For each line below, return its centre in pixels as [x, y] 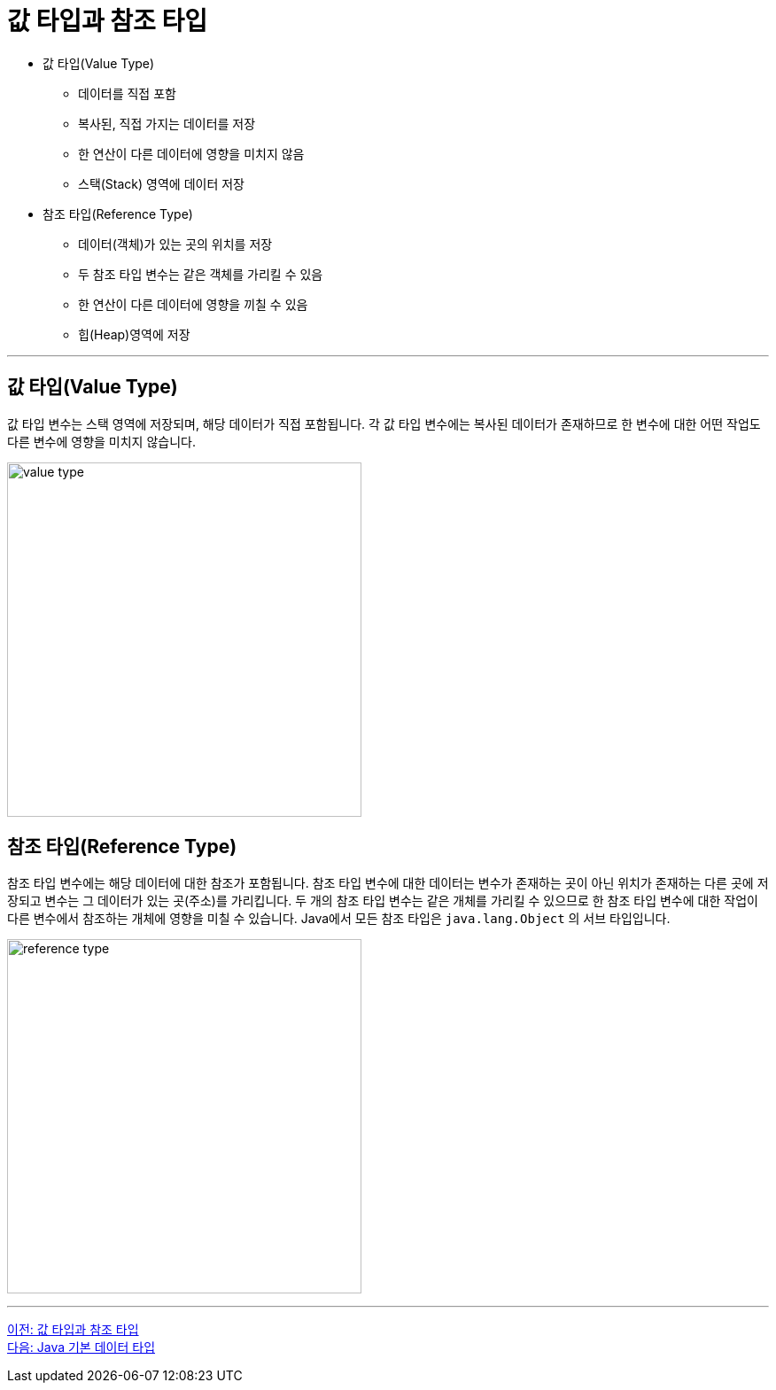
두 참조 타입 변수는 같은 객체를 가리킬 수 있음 [201, 274]
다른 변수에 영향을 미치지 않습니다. [101, 441]
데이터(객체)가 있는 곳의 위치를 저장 [175, 244]
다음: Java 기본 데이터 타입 [81, 1347]
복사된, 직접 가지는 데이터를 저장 [167, 123]
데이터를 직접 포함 [127, 93]
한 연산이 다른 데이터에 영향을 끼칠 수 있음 [193, 304]
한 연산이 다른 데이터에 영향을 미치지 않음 [191, 153]
